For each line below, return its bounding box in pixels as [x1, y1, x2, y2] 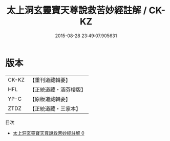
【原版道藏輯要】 [29, 95, 71, 102]
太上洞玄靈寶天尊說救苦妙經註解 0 [12, 130, 84, 136]
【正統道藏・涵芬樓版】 [29, 86, 86, 93]
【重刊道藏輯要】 [29, 76, 71, 83]
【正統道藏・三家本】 [29, 105, 81, 112]
